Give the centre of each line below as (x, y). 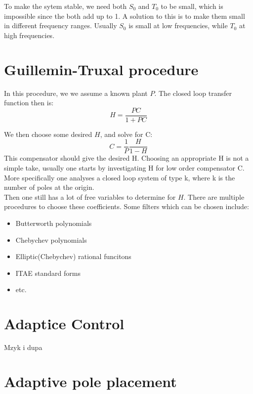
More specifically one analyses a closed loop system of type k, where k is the (120, 177)
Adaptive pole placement (90, 381)
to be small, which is (192, 6)
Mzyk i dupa (23, 347)
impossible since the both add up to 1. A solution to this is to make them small (125, 16)
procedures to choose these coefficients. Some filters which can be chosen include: (126, 206)
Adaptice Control (64, 324)
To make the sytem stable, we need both (65, 6)
